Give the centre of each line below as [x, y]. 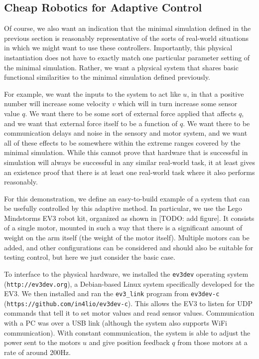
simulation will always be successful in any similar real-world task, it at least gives [129, 162]
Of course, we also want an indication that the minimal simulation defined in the [128, 28]
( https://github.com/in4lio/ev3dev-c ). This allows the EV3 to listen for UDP [128, 303]
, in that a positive [215, 93]
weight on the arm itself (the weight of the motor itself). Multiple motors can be [127, 238]
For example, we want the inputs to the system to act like [92, 93]
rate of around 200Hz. [37, 352]
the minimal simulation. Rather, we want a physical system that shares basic [121, 67]
